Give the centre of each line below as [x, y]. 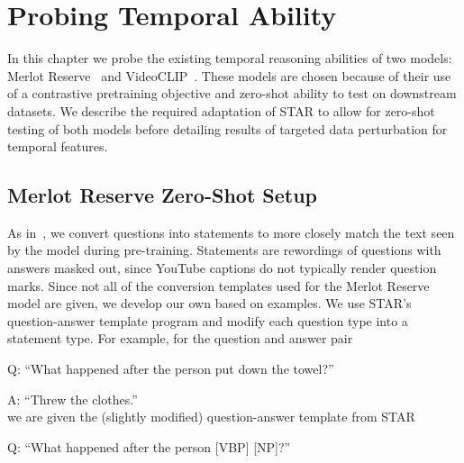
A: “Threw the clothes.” [73, 399]
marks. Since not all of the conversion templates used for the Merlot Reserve [218, 285]
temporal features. [58, 146]
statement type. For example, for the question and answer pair [180, 338]
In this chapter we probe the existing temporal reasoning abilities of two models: [230, 58]
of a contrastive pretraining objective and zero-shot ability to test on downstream [232, 93]
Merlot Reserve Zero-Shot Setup [163, 195]
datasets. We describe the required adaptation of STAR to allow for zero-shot [221, 110]
